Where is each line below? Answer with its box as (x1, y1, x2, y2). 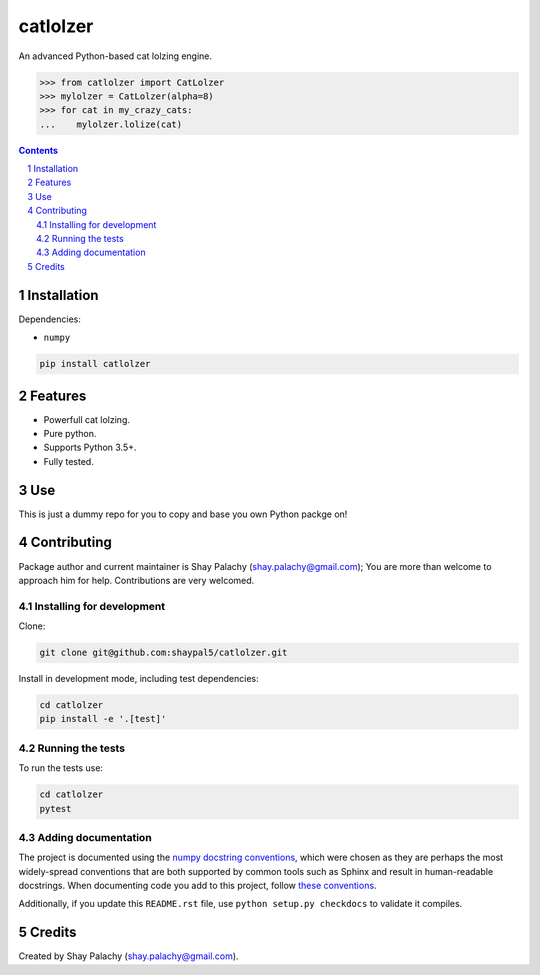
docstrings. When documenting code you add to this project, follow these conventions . (18, 880, 377, 892)
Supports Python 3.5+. (43, 441, 137, 454)
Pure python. (43, 427, 97, 439)
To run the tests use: (18, 762, 104, 774)
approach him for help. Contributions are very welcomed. (18, 574, 255, 586)
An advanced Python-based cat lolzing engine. (18, 50, 213, 62)
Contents (18, 144, 59, 156)
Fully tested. (43, 455, 94, 467)
